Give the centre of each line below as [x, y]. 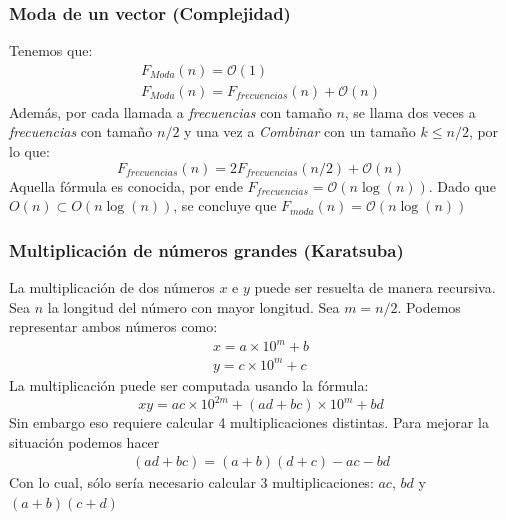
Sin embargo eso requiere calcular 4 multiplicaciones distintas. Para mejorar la [249, 422]
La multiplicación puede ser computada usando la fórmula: [189, 384]
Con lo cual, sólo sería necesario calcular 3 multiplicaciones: [191, 482]
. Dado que [462, 185]
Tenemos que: [51, 50]
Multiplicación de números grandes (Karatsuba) [206, 249]
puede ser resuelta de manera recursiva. [375, 287]
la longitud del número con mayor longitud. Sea [193, 306]
